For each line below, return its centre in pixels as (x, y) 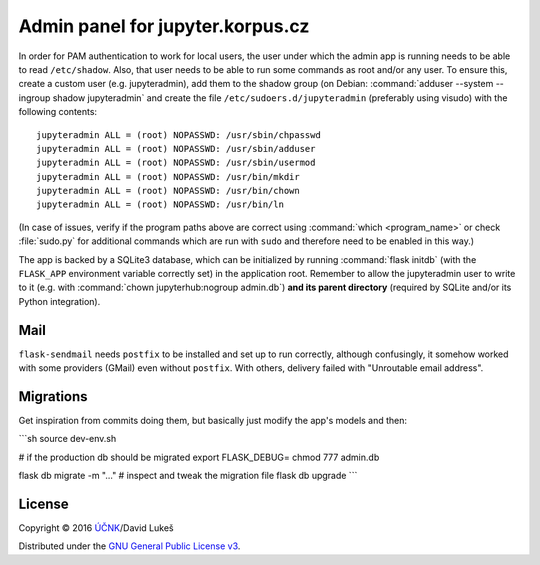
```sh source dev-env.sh (67, 439)
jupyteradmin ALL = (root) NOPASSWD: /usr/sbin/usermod (176, 163)
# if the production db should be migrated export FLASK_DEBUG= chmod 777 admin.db (199, 457)
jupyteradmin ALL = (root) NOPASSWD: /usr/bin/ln (160, 204)
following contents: (58, 112)
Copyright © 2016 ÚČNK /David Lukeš (96, 528)
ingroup (34, 97)
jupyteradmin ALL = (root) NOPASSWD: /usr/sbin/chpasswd (179, 134)
